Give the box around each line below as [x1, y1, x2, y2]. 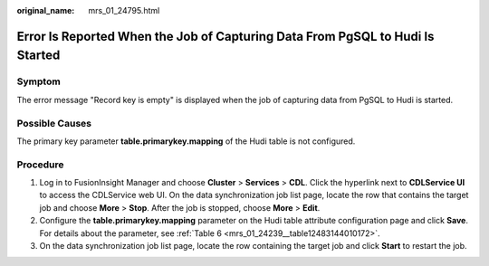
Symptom [16, 75, 61, 88]
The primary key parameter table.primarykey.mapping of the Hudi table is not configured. [16, 136, 356, 147]
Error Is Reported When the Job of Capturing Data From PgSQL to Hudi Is [16, 28, 435, 44]
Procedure [16, 158, 64, 171]
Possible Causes [16, 117, 92, 129]
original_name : [16, 5, 75, 15]
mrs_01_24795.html [88, 5, 160, 15]
